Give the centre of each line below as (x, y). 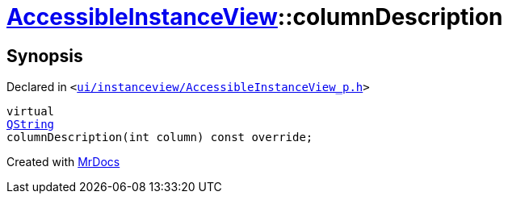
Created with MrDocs (63, 162)
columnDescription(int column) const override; (160, 137)
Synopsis (45, 56)
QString (31, 125)
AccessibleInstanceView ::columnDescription (255, 17)
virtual (31, 112)
